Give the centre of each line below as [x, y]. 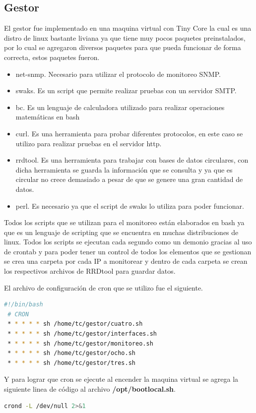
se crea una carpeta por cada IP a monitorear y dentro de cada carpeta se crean [126, 261]
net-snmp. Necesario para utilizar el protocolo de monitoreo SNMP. [118, 74]
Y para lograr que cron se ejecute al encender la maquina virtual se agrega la [121, 379]
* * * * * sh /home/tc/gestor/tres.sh [72, 363]
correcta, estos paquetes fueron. [52, 57]
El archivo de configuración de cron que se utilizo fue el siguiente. [104, 287]
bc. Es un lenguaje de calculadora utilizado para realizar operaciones [120, 107]
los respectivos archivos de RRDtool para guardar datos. [90, 271]
